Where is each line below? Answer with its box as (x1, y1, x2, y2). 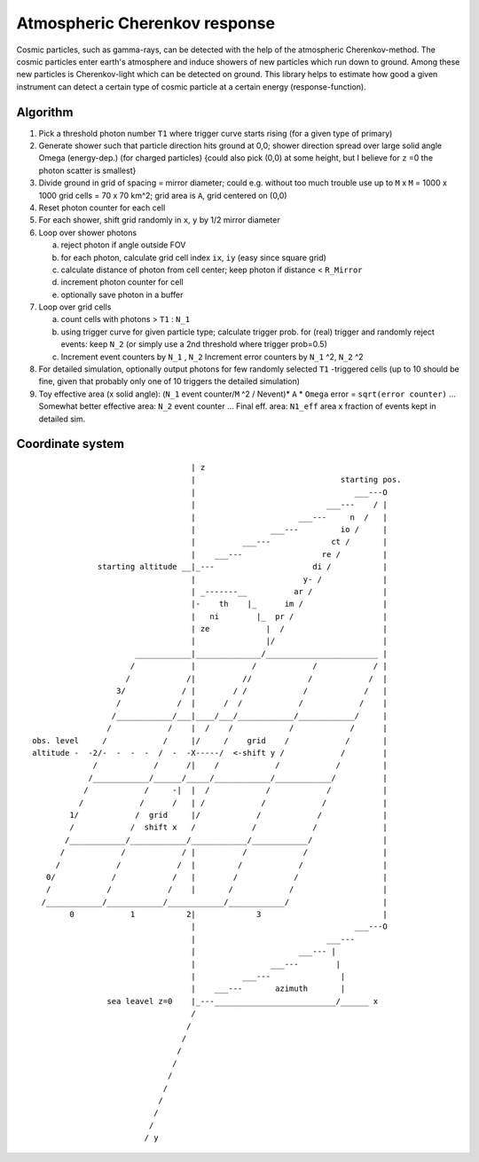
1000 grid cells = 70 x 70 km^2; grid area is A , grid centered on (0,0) (38, 190, 287, 200)
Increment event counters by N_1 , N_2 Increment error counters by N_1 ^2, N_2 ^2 (60, 351, 364, 362)
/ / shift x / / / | (69, 822, 388, 833)
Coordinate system (16, 436, 124, 451)
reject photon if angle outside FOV (60, 239, 186, 250)
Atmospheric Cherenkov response (16, 13, 275, 33)
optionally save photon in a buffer (60, 289, 184, 300)
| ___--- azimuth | (191, 984, 346, 993)
